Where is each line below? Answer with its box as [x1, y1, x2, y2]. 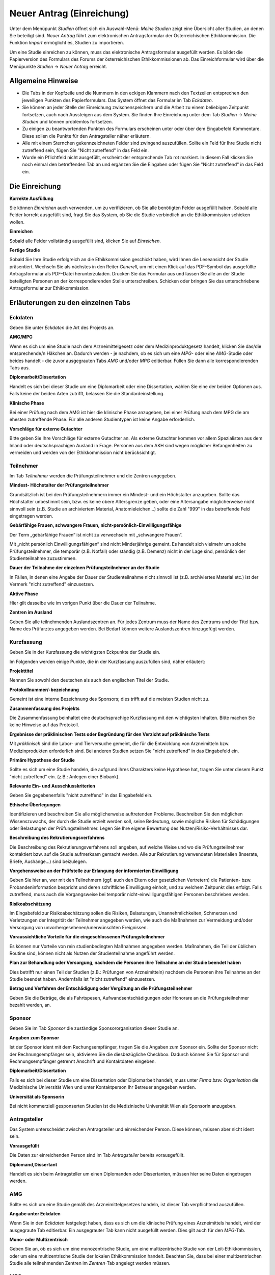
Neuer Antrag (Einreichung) [9, 8, 129, 19]
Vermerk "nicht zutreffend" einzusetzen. [9, 581, 94, 588]
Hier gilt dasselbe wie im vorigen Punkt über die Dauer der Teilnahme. [9, 600, 156, 606]
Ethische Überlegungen [9, 801, 61, 808]
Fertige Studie [9, 247, 40, 253]
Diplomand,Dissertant [9, 1161, 58, 1167]
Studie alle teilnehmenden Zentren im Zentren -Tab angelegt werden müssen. [9, 1260, 171, 1266]
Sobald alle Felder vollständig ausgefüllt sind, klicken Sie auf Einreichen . [9, 238, 161, 244]
